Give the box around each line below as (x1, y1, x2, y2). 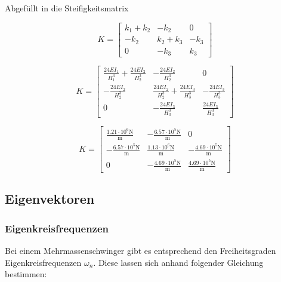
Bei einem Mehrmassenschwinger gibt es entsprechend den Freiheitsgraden (5, 244, 276, 256)
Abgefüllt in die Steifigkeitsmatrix (5, 2, 129, 14)
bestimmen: (5, 268, 47, 280)
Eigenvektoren (5, 189, 95, 208)
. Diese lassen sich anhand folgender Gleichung (93, 256, 264, 268)
